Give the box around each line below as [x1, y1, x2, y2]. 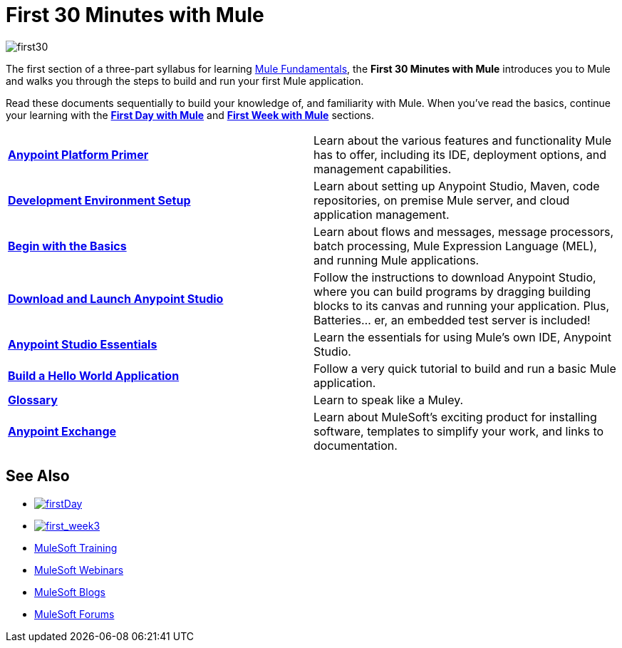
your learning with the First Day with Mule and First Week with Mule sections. [6, 108, 374, 121]
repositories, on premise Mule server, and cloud [313, 192, 570, 207]
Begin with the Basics [8, 238, 127, 253]
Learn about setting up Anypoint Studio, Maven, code [313, 178, 600, 193]
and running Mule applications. [313, 252, 480, 267]
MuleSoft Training [34, 541, 118, 554]
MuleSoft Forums [34, 607, 115, 620]
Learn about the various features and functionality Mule [313, 133, 612, 148]
